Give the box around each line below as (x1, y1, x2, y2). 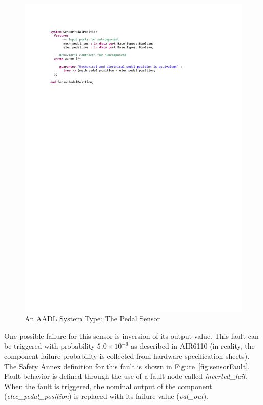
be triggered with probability (4, 340, 95, 351)
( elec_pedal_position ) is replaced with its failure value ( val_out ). (4, 391, 209, 401)
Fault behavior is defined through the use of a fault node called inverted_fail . (4, 371, 247, 381)
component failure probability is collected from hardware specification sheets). (4, 351, 250, 361)
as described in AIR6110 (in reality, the (131, 340, 255, 351)
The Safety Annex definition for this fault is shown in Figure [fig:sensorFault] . (4, 360, 250, 371)
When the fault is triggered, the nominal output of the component (4, 380, 212, 391)
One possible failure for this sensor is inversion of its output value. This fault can (4, 330, 259, 341)
